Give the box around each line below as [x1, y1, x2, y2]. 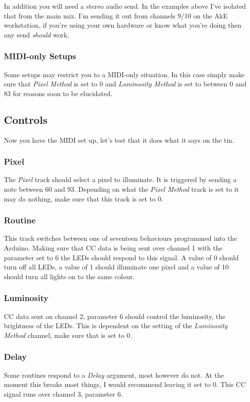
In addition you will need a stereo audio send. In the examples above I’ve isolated [4, 1, 246, 11]
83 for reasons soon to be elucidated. [4, 88, 112, 98]
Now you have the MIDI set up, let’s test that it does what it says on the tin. [4, 134, 234, 145]
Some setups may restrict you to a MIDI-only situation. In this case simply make [4, 69, 245, 79]
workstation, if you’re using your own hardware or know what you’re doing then [4, 20, 242, 30]
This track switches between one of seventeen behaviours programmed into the [4, 233, 237, 243]
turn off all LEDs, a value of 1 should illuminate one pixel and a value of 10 [4, 262, 229, 272]
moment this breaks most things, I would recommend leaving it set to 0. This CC [4, 379, 246, 389]
